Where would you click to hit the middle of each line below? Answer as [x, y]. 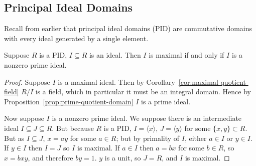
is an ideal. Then [115, 55]
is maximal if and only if [186, 55]
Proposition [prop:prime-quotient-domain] [69, 101]
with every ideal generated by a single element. [76, 38]
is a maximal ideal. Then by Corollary [116, 81]
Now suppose [24, 118]
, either [196, 138]
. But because [73, 128]
